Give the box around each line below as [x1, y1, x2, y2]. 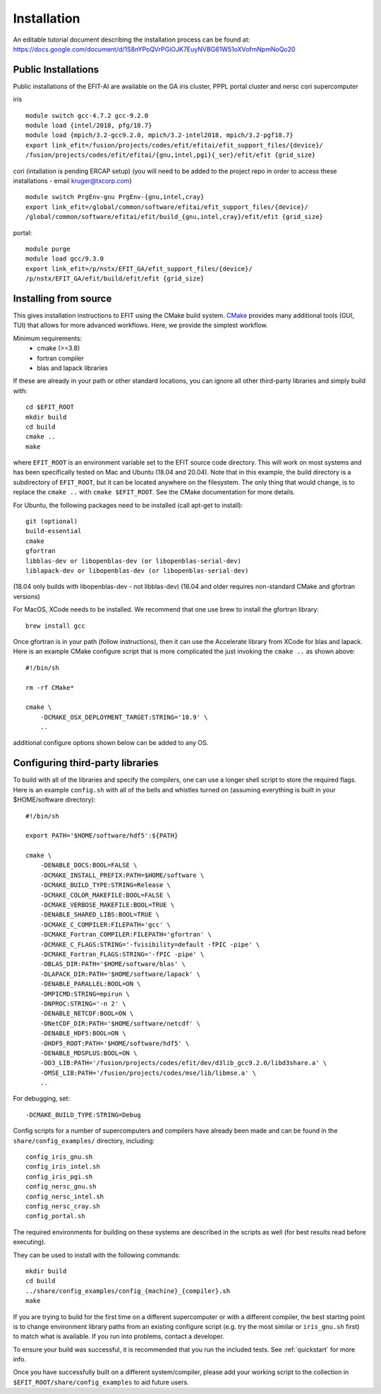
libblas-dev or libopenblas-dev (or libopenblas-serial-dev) [25, 556, 241, 565]
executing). [13, 1238, 46, 1246]
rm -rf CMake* [25, 684, 74, 691]
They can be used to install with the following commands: [13, 1251, 181, 1259]
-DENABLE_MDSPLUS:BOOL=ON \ [40, 1049, 138, 1057]
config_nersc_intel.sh [25, 1192, 104, 1201]
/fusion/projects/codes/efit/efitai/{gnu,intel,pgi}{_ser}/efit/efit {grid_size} [25, 151, 316, 159]
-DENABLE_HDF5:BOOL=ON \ [40, 1030, 126, 1037]
